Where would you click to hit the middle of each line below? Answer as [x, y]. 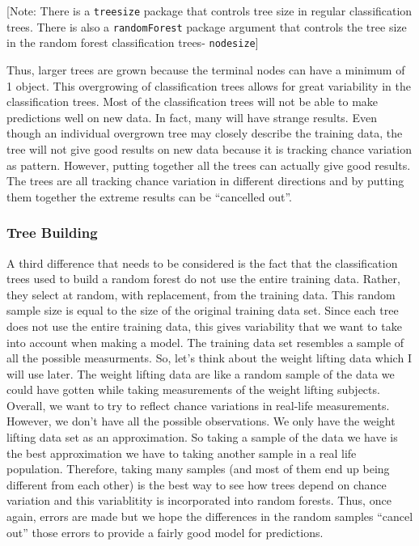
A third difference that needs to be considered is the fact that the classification [202, 262]
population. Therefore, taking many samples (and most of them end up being [198, 469]
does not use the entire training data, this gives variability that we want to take [204, 326]
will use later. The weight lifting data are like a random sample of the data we [201, 373]
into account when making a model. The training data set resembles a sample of [205, 342]
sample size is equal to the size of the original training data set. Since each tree [203, 310]
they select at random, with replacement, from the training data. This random [201, 294]
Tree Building [52, 233]
